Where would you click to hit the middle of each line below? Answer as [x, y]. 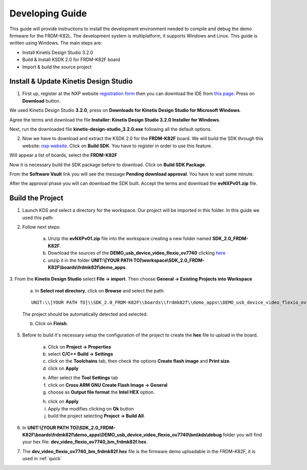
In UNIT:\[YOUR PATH [46, 427]
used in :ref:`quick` [42, 459]
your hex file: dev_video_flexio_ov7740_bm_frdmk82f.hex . [85, 442]
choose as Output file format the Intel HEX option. [101, 392]
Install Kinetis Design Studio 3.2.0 [58, 52]
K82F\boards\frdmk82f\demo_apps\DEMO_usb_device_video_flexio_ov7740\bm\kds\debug [122, 435]
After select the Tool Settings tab [83, 378]
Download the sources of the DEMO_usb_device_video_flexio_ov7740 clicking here [137, 253]
